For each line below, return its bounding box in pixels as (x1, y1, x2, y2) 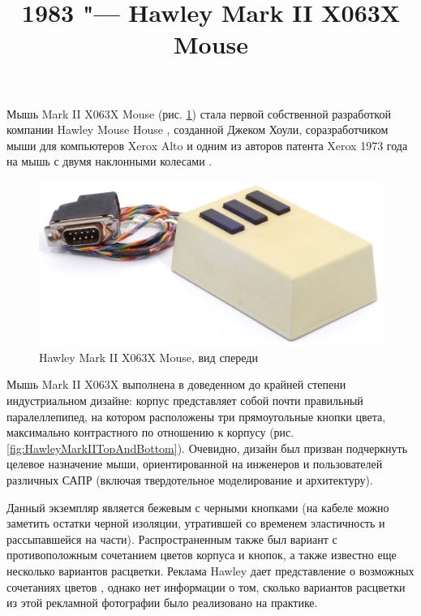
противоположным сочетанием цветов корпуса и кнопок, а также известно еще (6, 546, 397, 563)
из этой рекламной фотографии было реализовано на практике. (6, 594, 318, 611)
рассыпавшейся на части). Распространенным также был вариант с (6, 530, 337, 547)
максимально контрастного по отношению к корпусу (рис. (6, 424, 294, 441)
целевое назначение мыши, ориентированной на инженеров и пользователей (6, 455, 383, 472)
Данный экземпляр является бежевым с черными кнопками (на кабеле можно (6, 498, 389, 515)
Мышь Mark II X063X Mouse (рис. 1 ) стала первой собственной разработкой (6, 105, 391, 122)
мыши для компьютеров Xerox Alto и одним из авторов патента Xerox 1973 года (6, 136, 408, 153)
